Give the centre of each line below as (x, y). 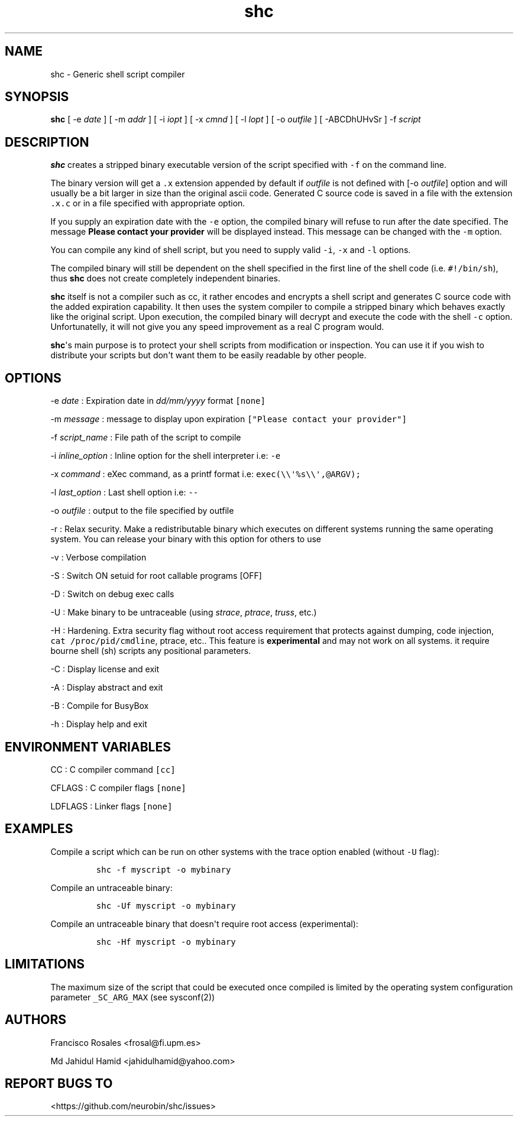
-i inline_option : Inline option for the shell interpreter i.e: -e (166, 456)
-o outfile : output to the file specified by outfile (142, 511)
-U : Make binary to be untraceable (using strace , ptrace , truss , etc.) (184, 613)
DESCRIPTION (47, 142)
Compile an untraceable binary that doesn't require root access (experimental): (204, 924)
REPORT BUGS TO (59, 1083)
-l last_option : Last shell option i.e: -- (124, 493)
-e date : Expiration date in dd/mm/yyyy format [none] (158, 401)
